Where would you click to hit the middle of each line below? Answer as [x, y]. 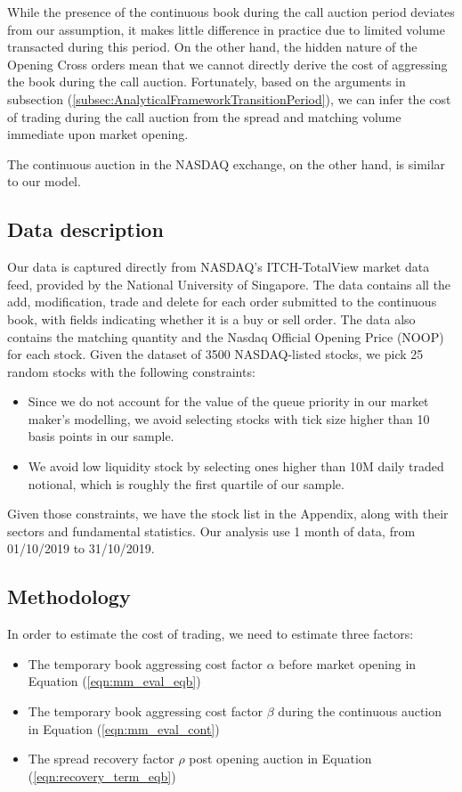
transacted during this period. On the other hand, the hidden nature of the [212, 47]
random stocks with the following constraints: [131, 371]
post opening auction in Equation [280, 759]
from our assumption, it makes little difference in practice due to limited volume [226, 29]
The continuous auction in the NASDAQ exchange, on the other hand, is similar [227, 163]
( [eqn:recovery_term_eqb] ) [102, 776]
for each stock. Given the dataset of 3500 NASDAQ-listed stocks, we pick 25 [215, 354]
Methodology [69, 596]
